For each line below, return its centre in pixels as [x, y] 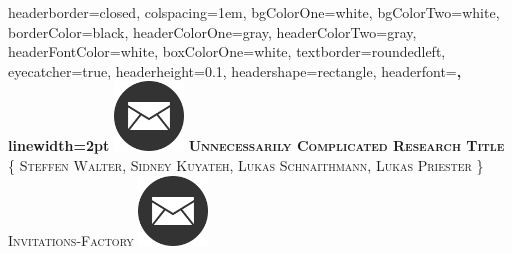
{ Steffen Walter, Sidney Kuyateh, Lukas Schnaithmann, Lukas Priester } [246, 164]
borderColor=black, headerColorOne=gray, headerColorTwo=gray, [212, 31]
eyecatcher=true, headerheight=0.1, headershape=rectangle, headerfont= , [235, 70]
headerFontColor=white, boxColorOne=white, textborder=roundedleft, [227, 51]
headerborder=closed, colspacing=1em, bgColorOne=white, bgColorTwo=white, [254, 12]
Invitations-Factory [71, 239]
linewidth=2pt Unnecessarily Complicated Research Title [256, 145]
